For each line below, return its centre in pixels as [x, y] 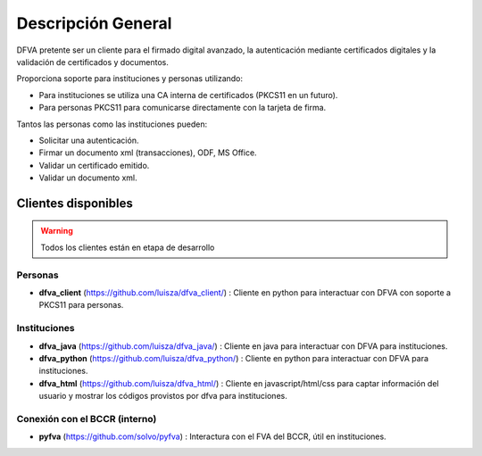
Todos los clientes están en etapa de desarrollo [128, 247]
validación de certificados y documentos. [93, 62]
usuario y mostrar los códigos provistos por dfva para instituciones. [163, 396]
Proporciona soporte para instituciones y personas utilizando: [130, 79]
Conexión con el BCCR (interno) [87, 419]
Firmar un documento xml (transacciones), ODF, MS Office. [148, 153]
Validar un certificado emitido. [94, 165]
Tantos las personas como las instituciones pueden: [112, 124]
